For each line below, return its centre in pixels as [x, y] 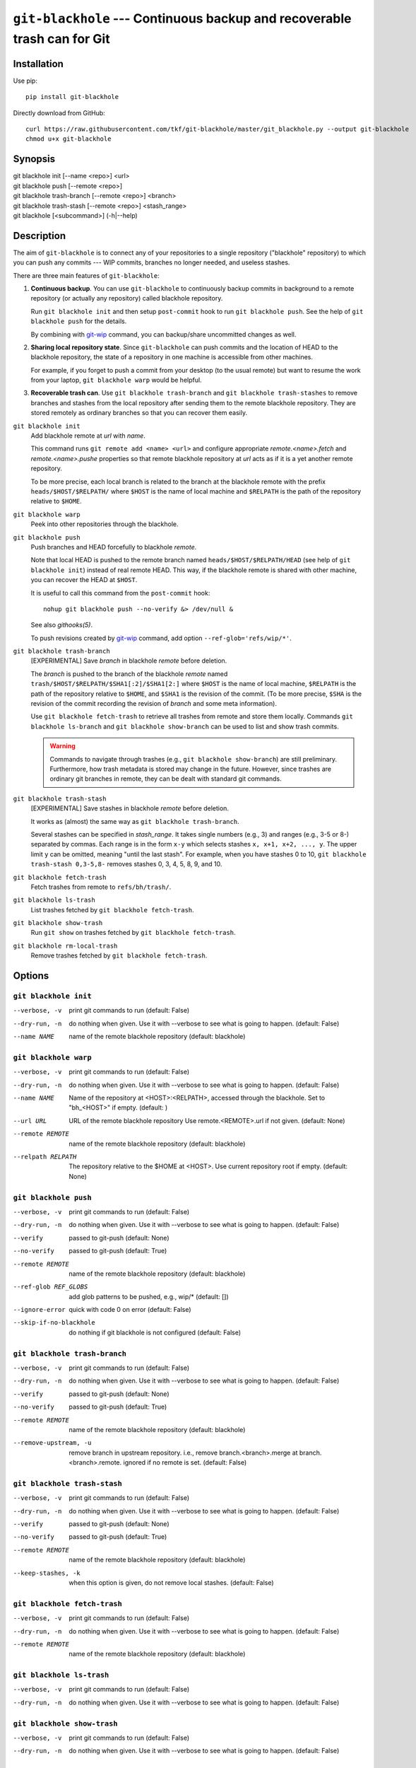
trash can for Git [61, 39]
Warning [63, 746]
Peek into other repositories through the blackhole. [105, 524]
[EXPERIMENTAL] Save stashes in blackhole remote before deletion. [130, 808]
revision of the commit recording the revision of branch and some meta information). [154, 704]
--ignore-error [40, 1310]
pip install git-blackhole [72, 97]
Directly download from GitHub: [59, 112]
